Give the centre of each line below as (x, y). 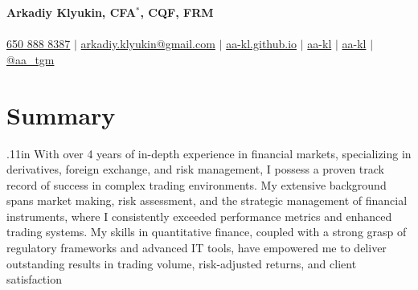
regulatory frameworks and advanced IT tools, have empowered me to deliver (197, 248)
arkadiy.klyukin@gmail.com (148, 44)
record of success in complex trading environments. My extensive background (197, 184)
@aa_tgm (31, 59)
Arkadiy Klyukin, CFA (71, 12)
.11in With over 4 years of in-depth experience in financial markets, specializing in (209, 153)
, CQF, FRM (177, 12)
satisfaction (34, 279)
